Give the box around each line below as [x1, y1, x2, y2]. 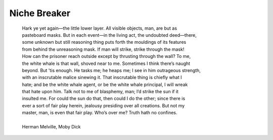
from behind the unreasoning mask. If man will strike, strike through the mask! [22, 46, 185, 52]
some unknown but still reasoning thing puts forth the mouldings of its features [22, 39, 187, 45]
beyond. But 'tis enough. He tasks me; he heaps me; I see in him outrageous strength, [22, 67, 201, 73]
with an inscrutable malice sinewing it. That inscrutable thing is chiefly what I [22, 75, 182, 81]
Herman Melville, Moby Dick [22, 124, 81, 130]
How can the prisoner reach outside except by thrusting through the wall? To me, [22, 53, 191, 59]
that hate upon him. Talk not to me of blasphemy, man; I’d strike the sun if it [22, 89, 179, 95]
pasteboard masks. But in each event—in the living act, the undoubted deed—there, [22, 32, 197, 38]
